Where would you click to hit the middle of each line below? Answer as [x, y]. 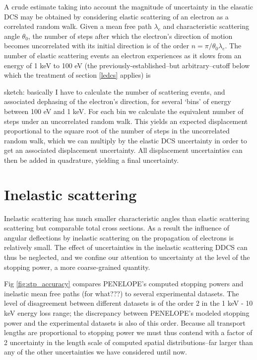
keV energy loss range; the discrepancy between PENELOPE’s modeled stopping [127, 312]
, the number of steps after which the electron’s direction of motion [130, 36]
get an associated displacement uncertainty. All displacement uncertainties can [123, 150]
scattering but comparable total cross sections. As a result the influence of [117, 228]
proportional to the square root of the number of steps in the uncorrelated [117, 131]
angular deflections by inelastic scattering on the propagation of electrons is [119, 237]
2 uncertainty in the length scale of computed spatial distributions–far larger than [128, 342]
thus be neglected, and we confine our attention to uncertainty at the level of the [127, 257]
